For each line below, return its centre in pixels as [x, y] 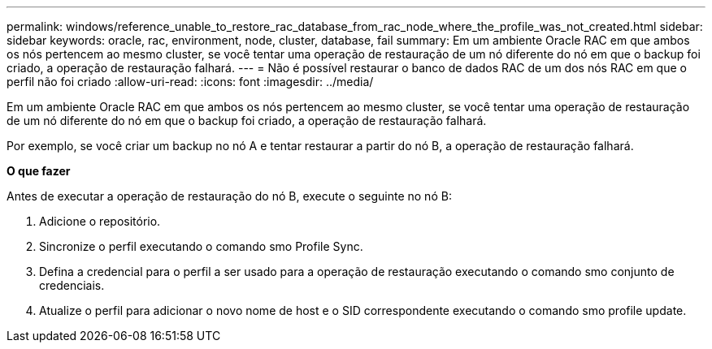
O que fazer [39, 171]
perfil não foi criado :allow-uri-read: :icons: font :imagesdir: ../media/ [190, 82]
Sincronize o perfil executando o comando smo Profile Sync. [201, 246]
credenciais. [72, 285]
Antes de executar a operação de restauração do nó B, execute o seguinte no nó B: [229, 196]
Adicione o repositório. [100, 221]
